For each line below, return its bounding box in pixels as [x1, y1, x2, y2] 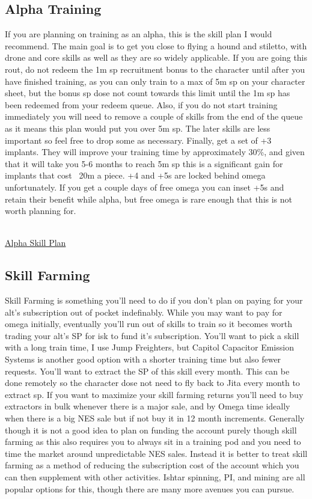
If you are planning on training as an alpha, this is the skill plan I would [5, 28, 272, 40]
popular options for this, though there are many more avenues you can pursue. [5, 482, 295, 495]
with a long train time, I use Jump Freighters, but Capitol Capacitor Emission [5, 341, 294, 354]
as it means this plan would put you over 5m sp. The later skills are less [5, 121, 271, 134]
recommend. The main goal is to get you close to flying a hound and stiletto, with [5, 39, 307, 52]
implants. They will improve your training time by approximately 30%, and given [5, 145, 305, 158]
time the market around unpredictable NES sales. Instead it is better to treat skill [5, 447, 308, 459]
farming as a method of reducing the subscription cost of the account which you [5, 459, 299, 471]
